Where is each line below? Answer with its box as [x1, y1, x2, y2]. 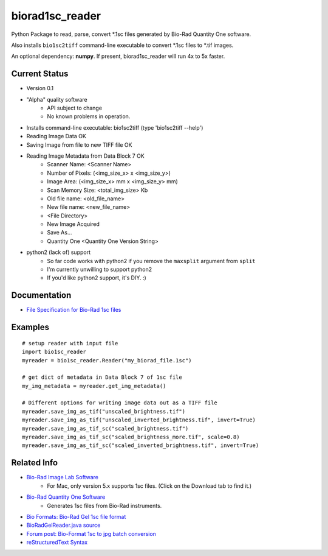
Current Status [11, 69, 69, 79]
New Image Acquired [47, 220, 100, 228]
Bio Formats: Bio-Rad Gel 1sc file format [26, 513, 126, 520]
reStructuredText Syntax [26, 539, 88, 546]
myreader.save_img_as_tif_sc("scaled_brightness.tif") [22, 425, 189, 432]
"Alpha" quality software [26, 96, 87, 103]
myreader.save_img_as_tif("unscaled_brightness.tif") [22, 408, 185, 415]
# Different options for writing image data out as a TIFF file [22, 399, 218, 406]
